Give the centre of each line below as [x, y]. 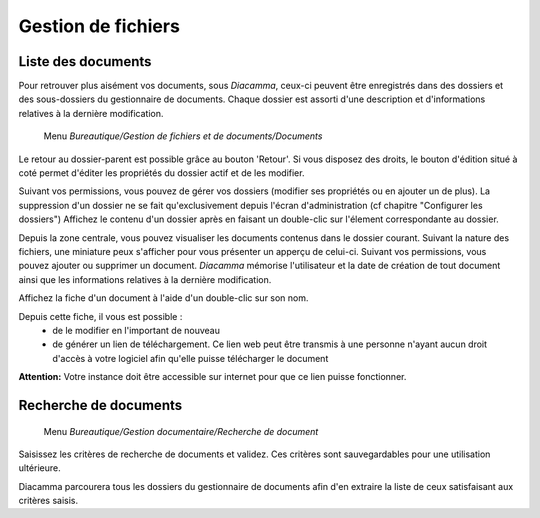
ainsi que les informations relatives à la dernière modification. [145, 279]
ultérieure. [39, 468]
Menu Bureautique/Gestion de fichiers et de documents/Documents [183, 136]
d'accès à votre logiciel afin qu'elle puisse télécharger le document [190, 358]
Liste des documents [85, 61]
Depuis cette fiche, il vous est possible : [100, 316]
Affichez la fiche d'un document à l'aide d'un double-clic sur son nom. [163, 298]
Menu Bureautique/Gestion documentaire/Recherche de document [181, 431]
